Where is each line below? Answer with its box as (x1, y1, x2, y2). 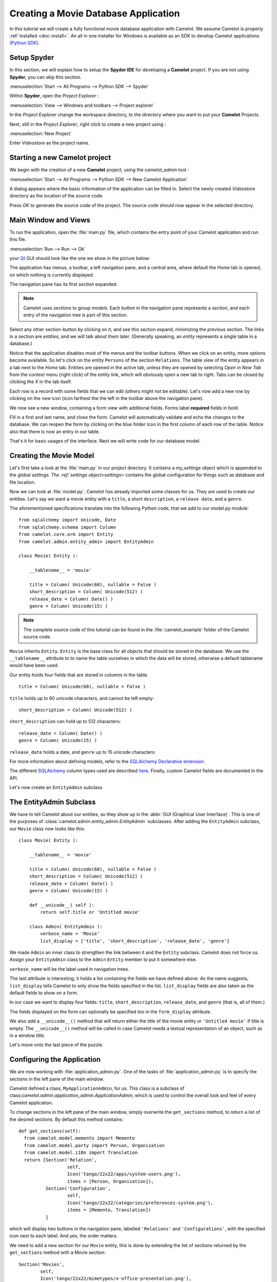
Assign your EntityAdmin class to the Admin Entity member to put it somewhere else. (9, 956, 197, 963)
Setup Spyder (9, 53, 54, 62)
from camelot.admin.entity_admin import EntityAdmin (18, 538, 154, 545)
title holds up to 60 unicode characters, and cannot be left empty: (9, 695, 154, 701)
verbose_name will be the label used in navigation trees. (9, 966, 130, 972)
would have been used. (9, 662, 59, 669)
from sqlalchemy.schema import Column (18, 524, 116, 530)
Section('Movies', (18, 1261, 65, 1267)
